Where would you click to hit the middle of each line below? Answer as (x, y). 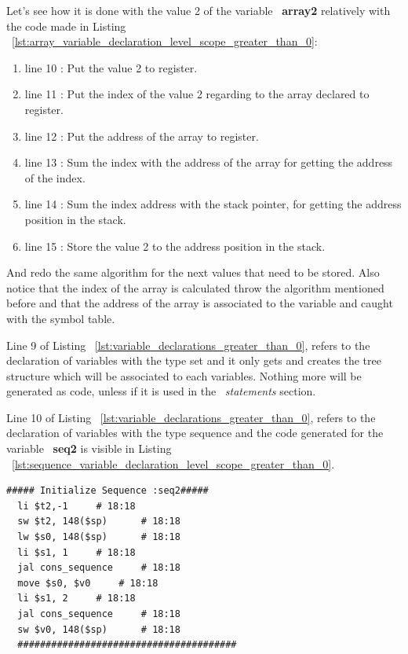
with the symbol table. (61, 318)
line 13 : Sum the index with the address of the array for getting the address (209, 162)
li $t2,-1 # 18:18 (76, 506)
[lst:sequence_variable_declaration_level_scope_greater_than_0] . (173, 463)
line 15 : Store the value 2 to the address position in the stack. (175, 246)
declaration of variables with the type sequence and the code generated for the (195, 433)
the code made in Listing (66, 26)
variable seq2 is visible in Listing (89, 448)
